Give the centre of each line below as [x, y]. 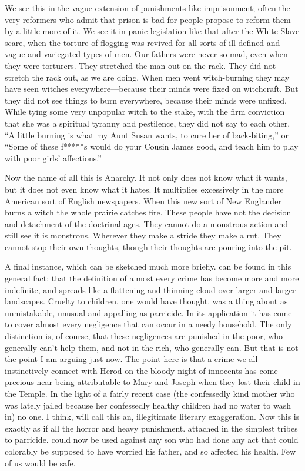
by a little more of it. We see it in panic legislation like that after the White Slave [152, 31]
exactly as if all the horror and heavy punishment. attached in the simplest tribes [151, 428]
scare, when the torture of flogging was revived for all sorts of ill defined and [143, 42]
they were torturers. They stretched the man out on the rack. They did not [140, 65]
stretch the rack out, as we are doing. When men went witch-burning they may [147, 77]
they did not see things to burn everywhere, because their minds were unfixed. [146, 100]
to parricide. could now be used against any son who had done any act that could [152, 440]
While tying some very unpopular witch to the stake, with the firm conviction [145, 112]
